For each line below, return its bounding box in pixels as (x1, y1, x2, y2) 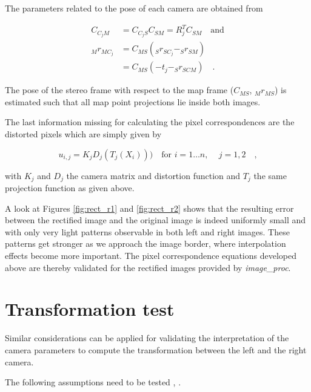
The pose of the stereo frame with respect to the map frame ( (5, 83, 234, 96)
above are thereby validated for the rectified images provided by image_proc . (5, 261, 291, 273)
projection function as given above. (5, 181, 135, 194)
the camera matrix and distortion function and (66, 169, 241, 181)
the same (253, 169, 287, 181)
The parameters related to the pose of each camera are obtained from (5, 2, 263, 14)
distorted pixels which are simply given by (5, 128, 162, 140)
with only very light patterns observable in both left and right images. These (5, 225, 290, 238)
